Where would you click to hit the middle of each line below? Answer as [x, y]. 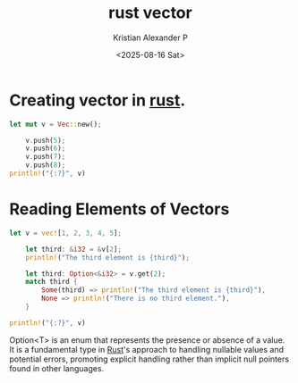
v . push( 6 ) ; [46, 149]
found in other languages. [57, 368]
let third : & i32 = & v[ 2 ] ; [74, 249]
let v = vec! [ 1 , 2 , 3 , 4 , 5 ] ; [66, 233]
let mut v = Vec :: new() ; [55, 124]
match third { [51, 282]
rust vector [150, 13]
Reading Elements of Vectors [119, 209]
